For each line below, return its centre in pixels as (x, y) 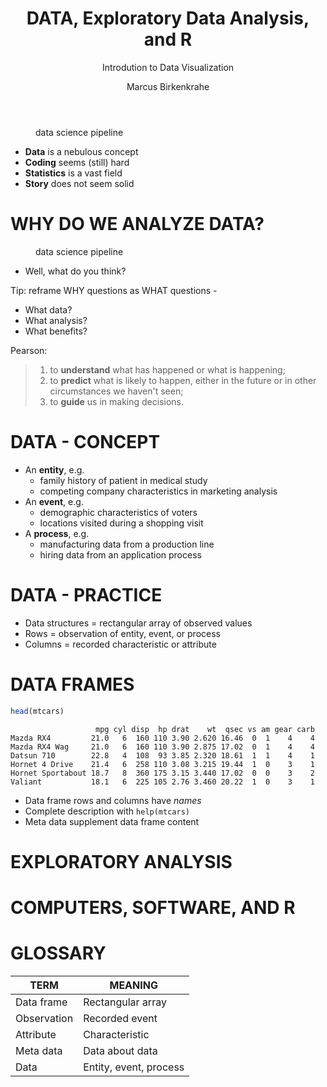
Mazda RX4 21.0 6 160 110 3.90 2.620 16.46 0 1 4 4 (162, 738)
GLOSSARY (58, 953)
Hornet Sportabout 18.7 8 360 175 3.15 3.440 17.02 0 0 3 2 (162, 773)
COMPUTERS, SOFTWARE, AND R (153, 907)
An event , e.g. (54, 501)
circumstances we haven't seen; (116, 391)
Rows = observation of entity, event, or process (122, 633)
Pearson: (29, 350)
